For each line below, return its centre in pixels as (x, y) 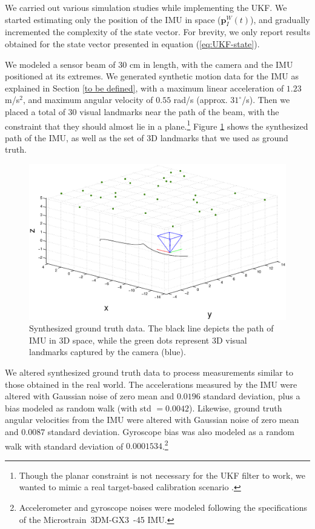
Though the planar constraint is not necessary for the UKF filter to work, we (162, 475)
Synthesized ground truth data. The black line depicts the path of (151, 328)
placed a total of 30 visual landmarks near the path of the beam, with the (142, 111)
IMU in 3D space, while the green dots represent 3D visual (138, 340)
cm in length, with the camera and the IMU (211, 64)
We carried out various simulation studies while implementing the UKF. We (146, 7)
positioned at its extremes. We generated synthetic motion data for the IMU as (152, 76)
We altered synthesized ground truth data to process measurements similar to (149, 372)
